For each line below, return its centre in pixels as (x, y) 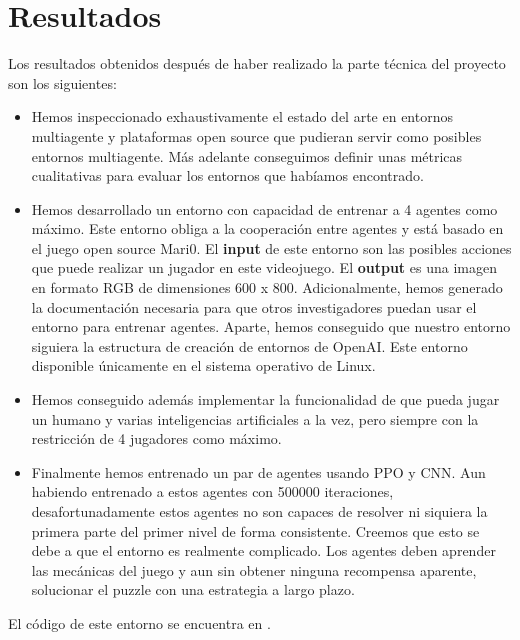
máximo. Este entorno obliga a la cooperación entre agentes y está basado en (267, 228)
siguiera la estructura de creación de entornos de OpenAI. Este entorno (249, 345)
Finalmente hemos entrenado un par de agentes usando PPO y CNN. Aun (258, 471)
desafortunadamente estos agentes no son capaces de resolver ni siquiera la (259, 511)
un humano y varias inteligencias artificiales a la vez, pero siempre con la (255, 418)
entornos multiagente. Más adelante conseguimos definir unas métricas (247, 155)
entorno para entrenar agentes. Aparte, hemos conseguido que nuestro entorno (271, 326)
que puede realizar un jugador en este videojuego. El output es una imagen (264, 267)
